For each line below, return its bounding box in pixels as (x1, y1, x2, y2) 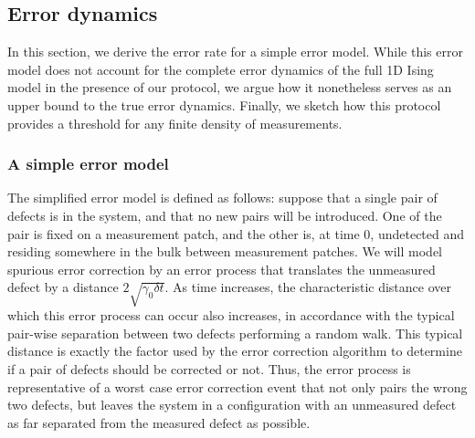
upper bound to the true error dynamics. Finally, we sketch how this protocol (7, 95, 441, 114)
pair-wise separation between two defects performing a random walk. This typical (7, 323, 463, 342)
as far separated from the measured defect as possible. (7, 412, 311, 432)
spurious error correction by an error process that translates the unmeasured (7, 259, 436, 278)
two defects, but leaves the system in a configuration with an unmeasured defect (7, 395, 457, 414)
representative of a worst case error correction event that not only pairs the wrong (7, 377, 468, 396)
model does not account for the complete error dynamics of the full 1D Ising (7, 59, 434, 78)
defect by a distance (7, 277, 119, 297)
